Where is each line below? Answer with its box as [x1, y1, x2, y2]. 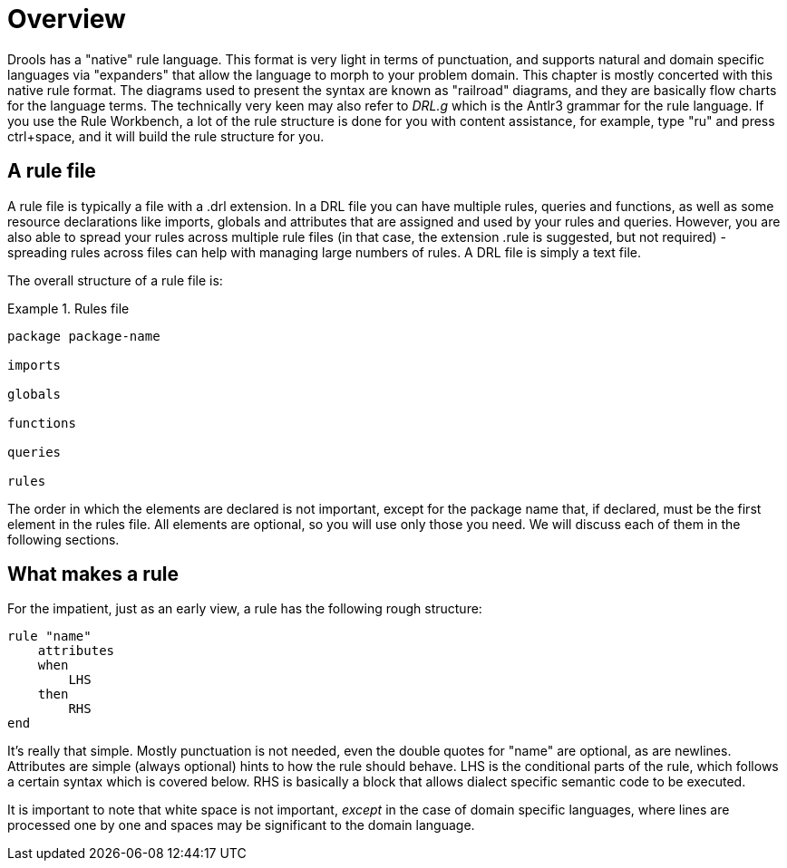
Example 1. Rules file [7, 300, 130, 316]
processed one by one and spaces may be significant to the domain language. [7, 817, 475, 834]
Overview [7, 4, 126, 34]
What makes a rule [7, 563, 180, 586]
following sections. [7, 531, 120, 547]
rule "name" [7, 629, 92, 644]
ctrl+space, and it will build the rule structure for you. [7, 128, 325, 144]
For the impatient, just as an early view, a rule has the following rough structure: [7, 601, 482, 617]
